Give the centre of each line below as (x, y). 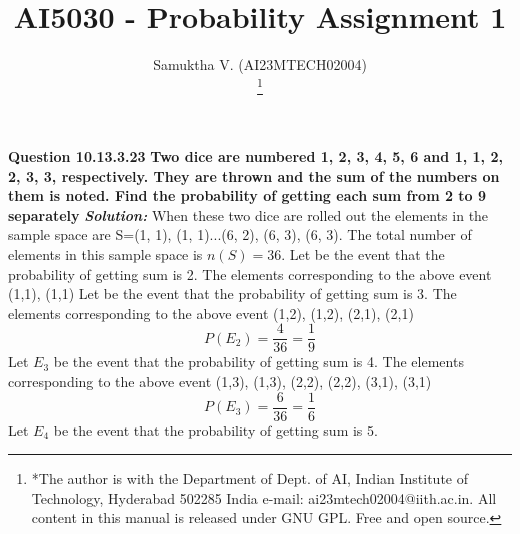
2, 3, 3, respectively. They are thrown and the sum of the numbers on (254, 175)
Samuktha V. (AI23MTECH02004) (260, 64)
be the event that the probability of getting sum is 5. (215, 429)
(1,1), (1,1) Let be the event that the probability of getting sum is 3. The (232, 293)
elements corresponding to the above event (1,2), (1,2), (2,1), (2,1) (211, 312)
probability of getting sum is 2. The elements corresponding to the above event (250, 273)
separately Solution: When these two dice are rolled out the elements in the (248, 214)
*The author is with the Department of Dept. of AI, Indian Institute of (249, 478)
